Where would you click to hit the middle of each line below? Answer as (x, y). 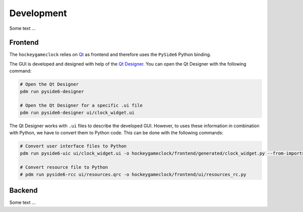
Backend (23, 191)
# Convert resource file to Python (64, 167)
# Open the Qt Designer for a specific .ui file (81, 105)
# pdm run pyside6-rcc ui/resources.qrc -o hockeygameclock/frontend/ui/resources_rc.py (133, 174)
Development (38, 13)
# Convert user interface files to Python (73, 146)
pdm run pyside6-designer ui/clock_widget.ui (77, 113)
